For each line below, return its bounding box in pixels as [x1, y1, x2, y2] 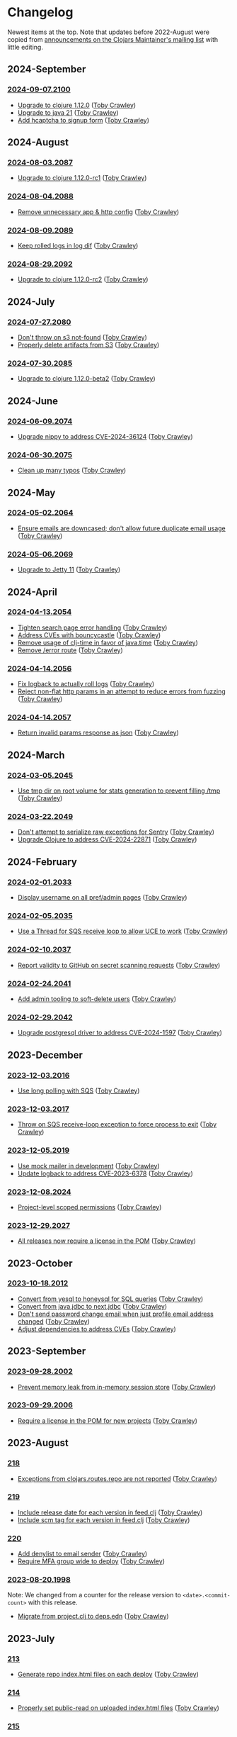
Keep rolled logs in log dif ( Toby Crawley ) [17, 241, 139, 250]
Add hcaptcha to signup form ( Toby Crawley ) [17, 116, 150, 124]
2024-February [7, 856, 78, 868]
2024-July [7, 296, 55, 308]
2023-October [7, 1257, 73, 1269]
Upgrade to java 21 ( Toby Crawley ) [17, 108, 119, 117]
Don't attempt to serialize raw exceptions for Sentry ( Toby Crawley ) [17, 827, 214, 837]
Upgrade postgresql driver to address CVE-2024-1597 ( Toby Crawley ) [17, 1029, 223, 1037]
